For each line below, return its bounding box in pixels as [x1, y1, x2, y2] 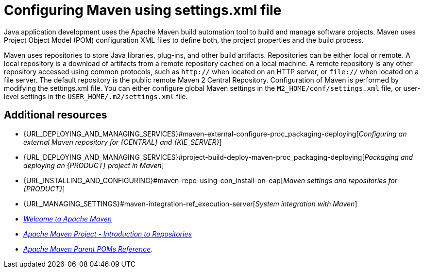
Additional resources [4, 109, 107, 121]
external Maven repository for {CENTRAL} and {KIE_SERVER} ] [23, 137, 222, 146]
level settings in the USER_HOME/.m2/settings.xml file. [4, 92, 188, 101]
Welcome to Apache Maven [23, 214, 112, 223]
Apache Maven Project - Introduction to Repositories [23, 229, 192, 238]
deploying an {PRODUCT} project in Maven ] [23, 161, 164, 170]
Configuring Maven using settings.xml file [4, 2, 282, 18]
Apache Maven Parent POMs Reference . [23, 244, 153, 253]
